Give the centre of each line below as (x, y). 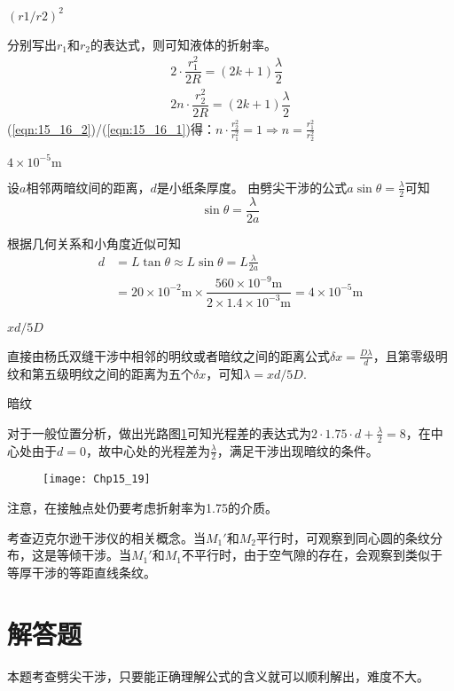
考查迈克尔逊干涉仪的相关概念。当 (106, 537)
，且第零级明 (410, 355)
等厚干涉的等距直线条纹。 (82, 572)
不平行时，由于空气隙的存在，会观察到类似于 (312, 555)
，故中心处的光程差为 (148, 450)
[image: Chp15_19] (97, 479)
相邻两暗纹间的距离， (88, 187)
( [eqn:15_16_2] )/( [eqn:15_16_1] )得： (111, 128)
